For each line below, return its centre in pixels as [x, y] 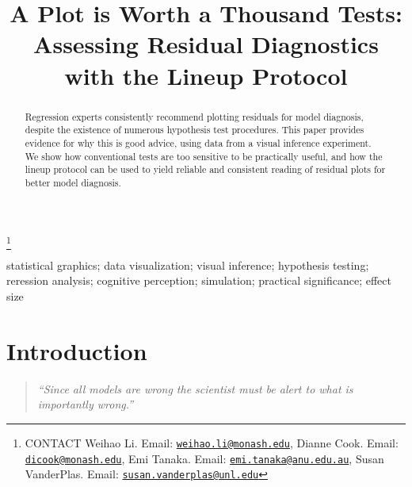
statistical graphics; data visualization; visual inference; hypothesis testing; [188, 265]
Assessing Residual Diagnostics [206, 44]
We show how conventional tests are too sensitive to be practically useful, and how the [204, 156]
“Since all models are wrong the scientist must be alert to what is [195, 388]
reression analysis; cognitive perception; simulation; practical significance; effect [199, 280]
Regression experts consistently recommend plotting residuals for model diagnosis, [194, 116]
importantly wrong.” [86, 404]
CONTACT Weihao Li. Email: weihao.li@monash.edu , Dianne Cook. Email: [212, 442]
